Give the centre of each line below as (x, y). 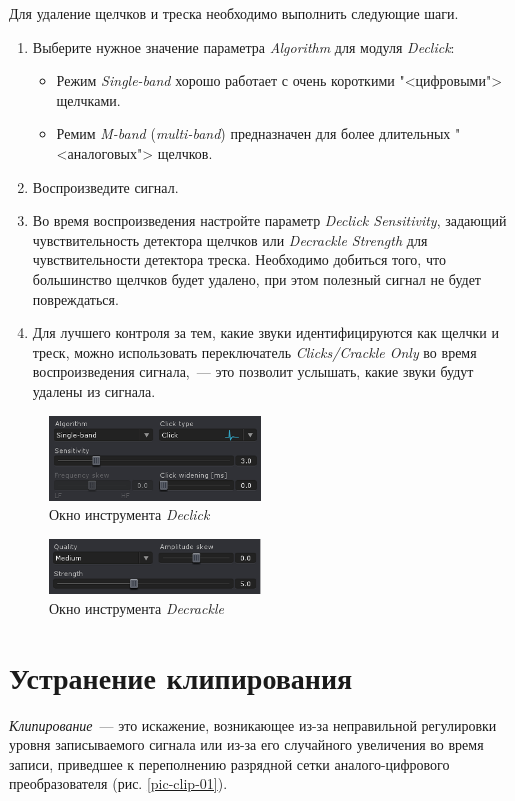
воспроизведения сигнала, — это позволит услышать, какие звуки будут (253, 371)
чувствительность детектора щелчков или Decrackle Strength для (230, 239)
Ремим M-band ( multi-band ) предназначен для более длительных (253, 133)
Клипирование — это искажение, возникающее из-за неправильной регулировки (253, 724)
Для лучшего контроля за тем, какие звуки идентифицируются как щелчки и (265, 332)
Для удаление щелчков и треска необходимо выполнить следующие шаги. (234, 13)
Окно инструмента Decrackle (136, 607)
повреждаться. (75, 298)
